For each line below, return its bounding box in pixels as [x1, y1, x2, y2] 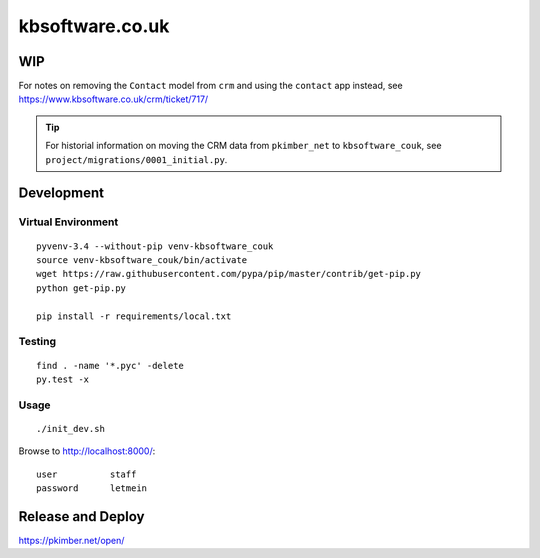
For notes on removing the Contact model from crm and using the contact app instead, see [18, 80, 404, 92]
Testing [18, 335, 57, 349]
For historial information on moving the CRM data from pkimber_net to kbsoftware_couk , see [45, 140, 442, 152]
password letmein [36, 483, 148, 494]
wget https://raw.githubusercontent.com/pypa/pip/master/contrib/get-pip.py [36, 268, 422, 280]
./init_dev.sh [36, 423, 105, 434]
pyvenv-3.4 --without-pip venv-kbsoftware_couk [36, 240, 274, 252]
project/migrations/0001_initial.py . [45, 153, 228, 165]
